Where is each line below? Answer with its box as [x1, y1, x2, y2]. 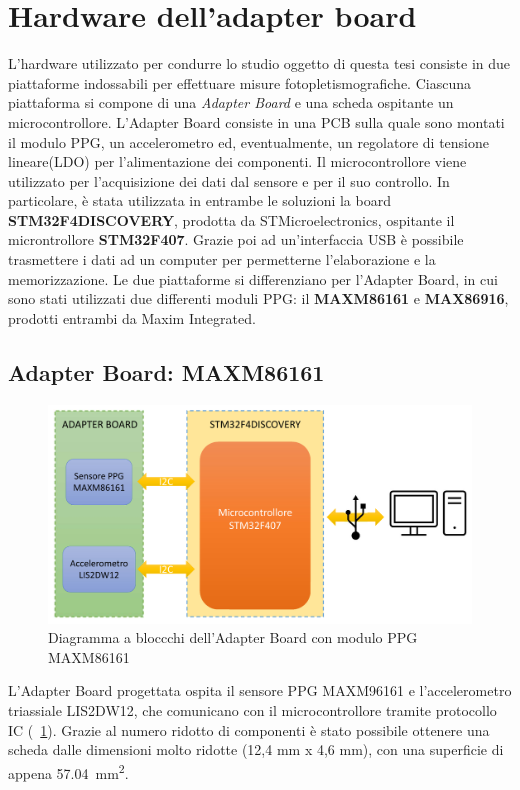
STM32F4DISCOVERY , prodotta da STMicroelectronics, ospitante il [8, 209, 455, 230]
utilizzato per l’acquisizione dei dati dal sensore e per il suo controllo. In [8, 170, 450, 191]
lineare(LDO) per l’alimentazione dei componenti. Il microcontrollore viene [8, 151, 467, 172]
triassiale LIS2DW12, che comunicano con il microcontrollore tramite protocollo [8, 700, 497, 721]
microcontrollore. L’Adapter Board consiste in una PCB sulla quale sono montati [8, 111, 505, 132]
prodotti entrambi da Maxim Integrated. [8, 307, 256, 328]
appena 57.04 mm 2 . [8, 759, 129, 783]
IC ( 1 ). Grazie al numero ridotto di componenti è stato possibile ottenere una [8, 719, 490, 740]
